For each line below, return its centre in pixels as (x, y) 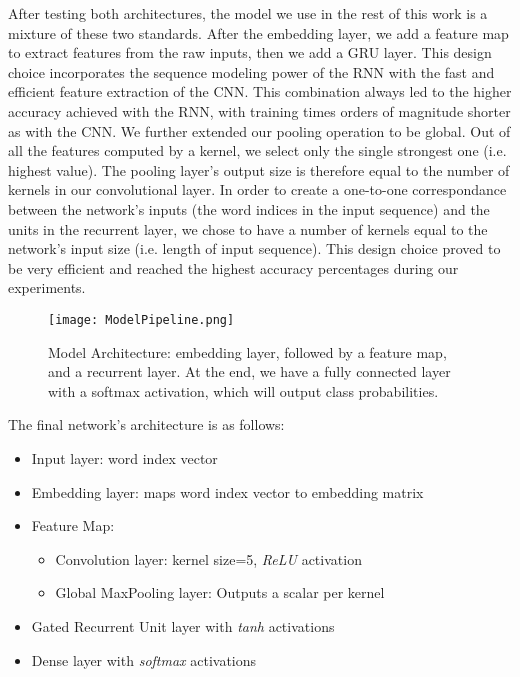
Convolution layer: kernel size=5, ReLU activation (208, 558)
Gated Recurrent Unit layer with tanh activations (183, 625)
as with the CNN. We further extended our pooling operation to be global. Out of (259, 130)
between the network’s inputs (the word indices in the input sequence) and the (249, 208)
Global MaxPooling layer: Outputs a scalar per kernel (220, 592)
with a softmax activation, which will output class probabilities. (243, 390)
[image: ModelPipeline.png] (141, 319)
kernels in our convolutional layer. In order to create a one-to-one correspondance (257, 189)
